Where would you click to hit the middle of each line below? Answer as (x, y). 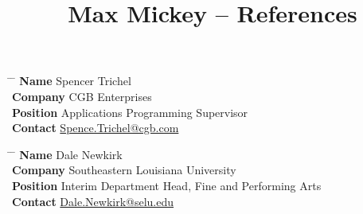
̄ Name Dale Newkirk (67, 154)
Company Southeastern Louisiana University (124, 170)
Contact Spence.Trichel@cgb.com (96, 128)
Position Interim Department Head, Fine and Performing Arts (167, 185)
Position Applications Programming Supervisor (130, 112)
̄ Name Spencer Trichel (72, 81)
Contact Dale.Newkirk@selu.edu (93, 201)
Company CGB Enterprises (82, 96)
